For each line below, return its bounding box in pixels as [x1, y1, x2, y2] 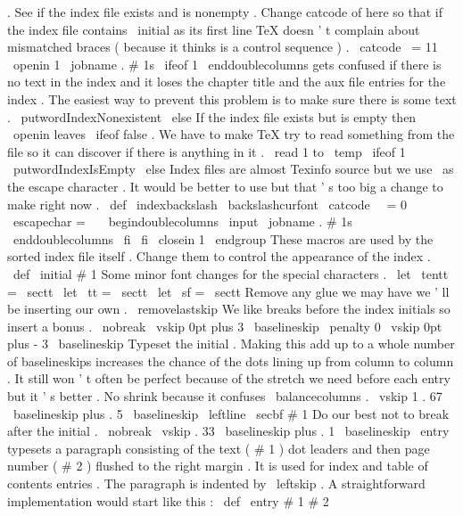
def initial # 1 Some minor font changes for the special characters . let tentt [12, 264, 449, 283]
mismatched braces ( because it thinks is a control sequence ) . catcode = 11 [7, 37, 438, 56]
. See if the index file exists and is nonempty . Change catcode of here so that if [7, 3, 442, 20]
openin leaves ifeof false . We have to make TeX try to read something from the [12, 125, 455, 143]
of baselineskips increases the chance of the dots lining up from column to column [7, 351, 454, 370]
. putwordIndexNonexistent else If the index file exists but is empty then [7, 107, 417, 126]
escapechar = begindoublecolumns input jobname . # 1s [12, 212, 352, 231]
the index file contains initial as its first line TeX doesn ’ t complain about [7, 20, 420, 38]
